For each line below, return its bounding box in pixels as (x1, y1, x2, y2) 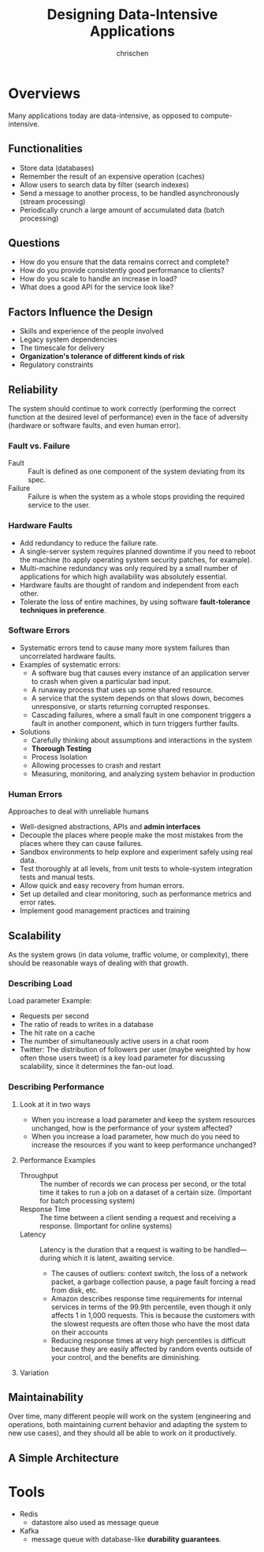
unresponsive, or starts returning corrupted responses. (31, 701, 210, 711)
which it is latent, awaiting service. (62, 1253, 175, 1263)
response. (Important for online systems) (39, 1221, 173, 1230)
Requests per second (19, 1011, 89, 1021)
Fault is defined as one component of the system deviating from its (28, 466, 246, 476)
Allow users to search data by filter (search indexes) (19, 179, 189, 189)
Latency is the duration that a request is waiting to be (39, 1244, 213, 1254)
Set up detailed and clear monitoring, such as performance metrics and (19, 889, 252, 899)
